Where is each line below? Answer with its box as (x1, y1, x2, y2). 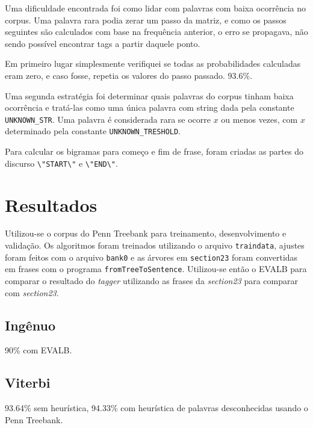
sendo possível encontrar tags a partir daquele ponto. (5, 37, 200, 49)
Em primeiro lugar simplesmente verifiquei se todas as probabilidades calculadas (5, 57, 301, 70)
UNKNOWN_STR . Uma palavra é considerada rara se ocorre (5, 113, 211, 125)
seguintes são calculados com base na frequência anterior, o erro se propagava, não (5, 25, 308, 38)
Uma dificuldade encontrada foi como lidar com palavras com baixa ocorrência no (5, 2, 306, 14)
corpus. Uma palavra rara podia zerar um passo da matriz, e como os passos (5, 13, 287, 26)
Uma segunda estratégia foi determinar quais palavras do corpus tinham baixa (5, 89, 294, 102)
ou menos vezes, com (221, 113, 298, 125)
